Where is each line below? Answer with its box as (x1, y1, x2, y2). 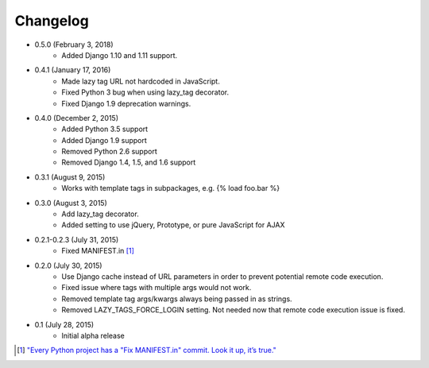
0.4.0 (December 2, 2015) (34, 113, 119, 122)
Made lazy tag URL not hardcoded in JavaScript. (61, 76, 220, 86)
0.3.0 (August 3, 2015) (34, 198, 107, 207)
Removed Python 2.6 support (61, 147, 158, 157)
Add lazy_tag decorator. (61, 209, 139, 219)
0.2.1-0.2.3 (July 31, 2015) (34, 234, 119, 244)
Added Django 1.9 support (61, 135, 147, 145)
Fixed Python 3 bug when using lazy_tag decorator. (61, 87, 230, 97)
